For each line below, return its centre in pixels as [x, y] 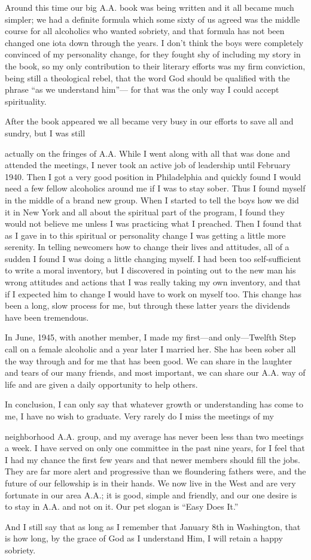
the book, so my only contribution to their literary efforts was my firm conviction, [155, 66]
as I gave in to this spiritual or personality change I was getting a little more [145, 235]
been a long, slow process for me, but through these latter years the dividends [148, 305]
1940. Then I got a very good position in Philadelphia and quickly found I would [153, 176]
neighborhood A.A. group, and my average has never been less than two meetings [154, 436]
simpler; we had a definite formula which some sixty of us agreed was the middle [153, 19]
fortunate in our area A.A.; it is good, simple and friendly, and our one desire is [151, 494]
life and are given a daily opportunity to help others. [101, 384]
